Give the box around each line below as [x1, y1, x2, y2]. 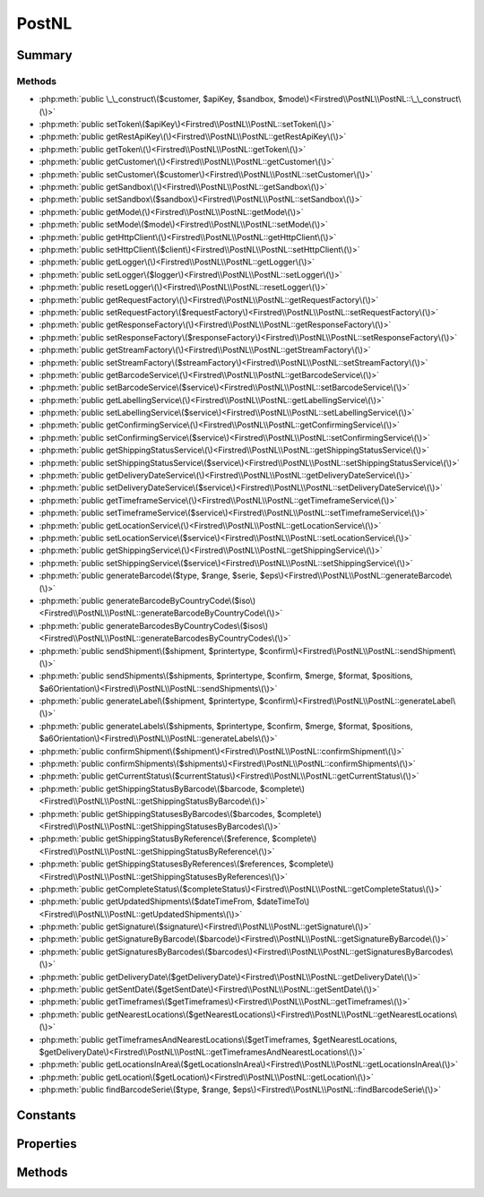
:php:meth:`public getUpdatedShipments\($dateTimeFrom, [39, 896, 255, 907]
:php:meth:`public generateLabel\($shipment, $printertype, [39, 695, 257, 707]
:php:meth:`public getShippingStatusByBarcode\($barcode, [39, 783, 259, 794]
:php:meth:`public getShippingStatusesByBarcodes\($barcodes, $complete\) [39, 808, 323, 819]
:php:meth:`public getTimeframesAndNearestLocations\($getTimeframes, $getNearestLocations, [39, 1034, 398, 1045]
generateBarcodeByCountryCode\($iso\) [106, 595, 256, 606]
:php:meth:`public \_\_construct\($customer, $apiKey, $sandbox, [39, 94, 277, 105]
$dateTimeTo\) [255, 896, 310, 907]
